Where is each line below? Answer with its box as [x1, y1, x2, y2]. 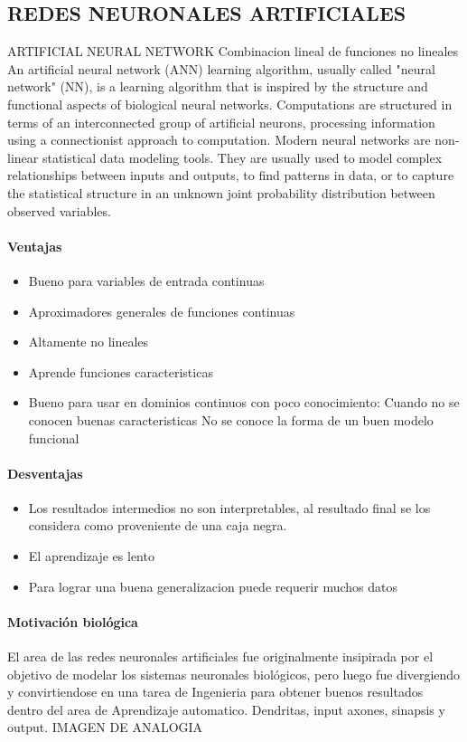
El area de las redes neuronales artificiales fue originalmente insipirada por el [7, 647, 434, 666]
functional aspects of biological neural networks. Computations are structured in [7, 94, 453, 113]
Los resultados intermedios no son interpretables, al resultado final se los [28, 498, 431, 517]
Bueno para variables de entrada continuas [28, 271, 265, 290]
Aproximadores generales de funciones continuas [28, 301, 295, 320]
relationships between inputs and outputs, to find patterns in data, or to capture [7, 166, 454, 185]
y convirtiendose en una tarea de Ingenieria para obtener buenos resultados [7, 682, 424, 701]
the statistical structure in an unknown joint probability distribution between [7, 183, 435, 202]
